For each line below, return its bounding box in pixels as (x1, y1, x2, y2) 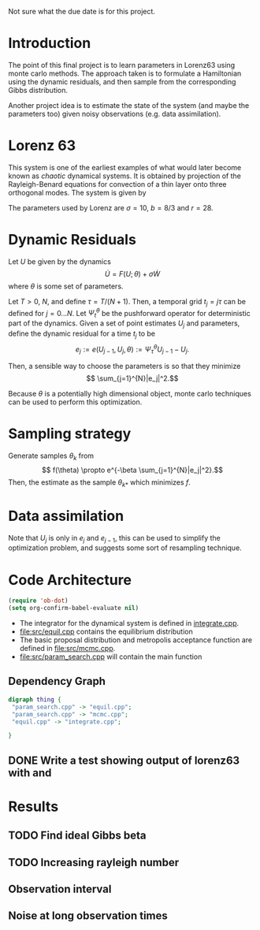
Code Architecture (8, 571, 132, 589)
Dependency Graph (8, 675, 106, 688)
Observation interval (8, 883, 112, 895)
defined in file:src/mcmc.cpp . (19, 644, 116, 653)
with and (8, 766, 52, 779)
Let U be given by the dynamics (8, 256, 112, 266)
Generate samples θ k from (8, 451, 95, 462)
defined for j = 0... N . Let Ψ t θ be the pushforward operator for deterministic (8, 307, 251, 320)
